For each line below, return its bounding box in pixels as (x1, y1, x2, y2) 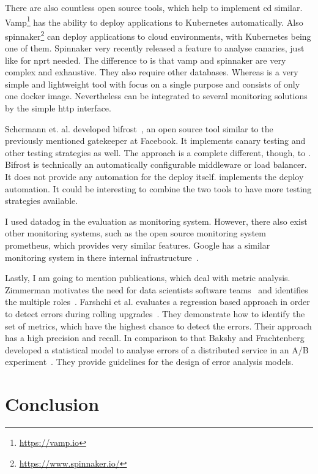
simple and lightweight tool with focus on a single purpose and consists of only (5, 77, 300, 90)
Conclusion (5, 391, 100, 416)
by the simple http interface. (5, 102, 111, 115)
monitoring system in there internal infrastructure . (5, 250, 199, 263)
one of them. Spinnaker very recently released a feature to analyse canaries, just (5, 42, 305, 55)
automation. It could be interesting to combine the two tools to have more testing (5, 182, 312, 195)
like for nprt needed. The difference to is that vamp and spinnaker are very (5, 53, 286, 66)
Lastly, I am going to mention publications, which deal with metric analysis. (5, 271, 290, 284)
